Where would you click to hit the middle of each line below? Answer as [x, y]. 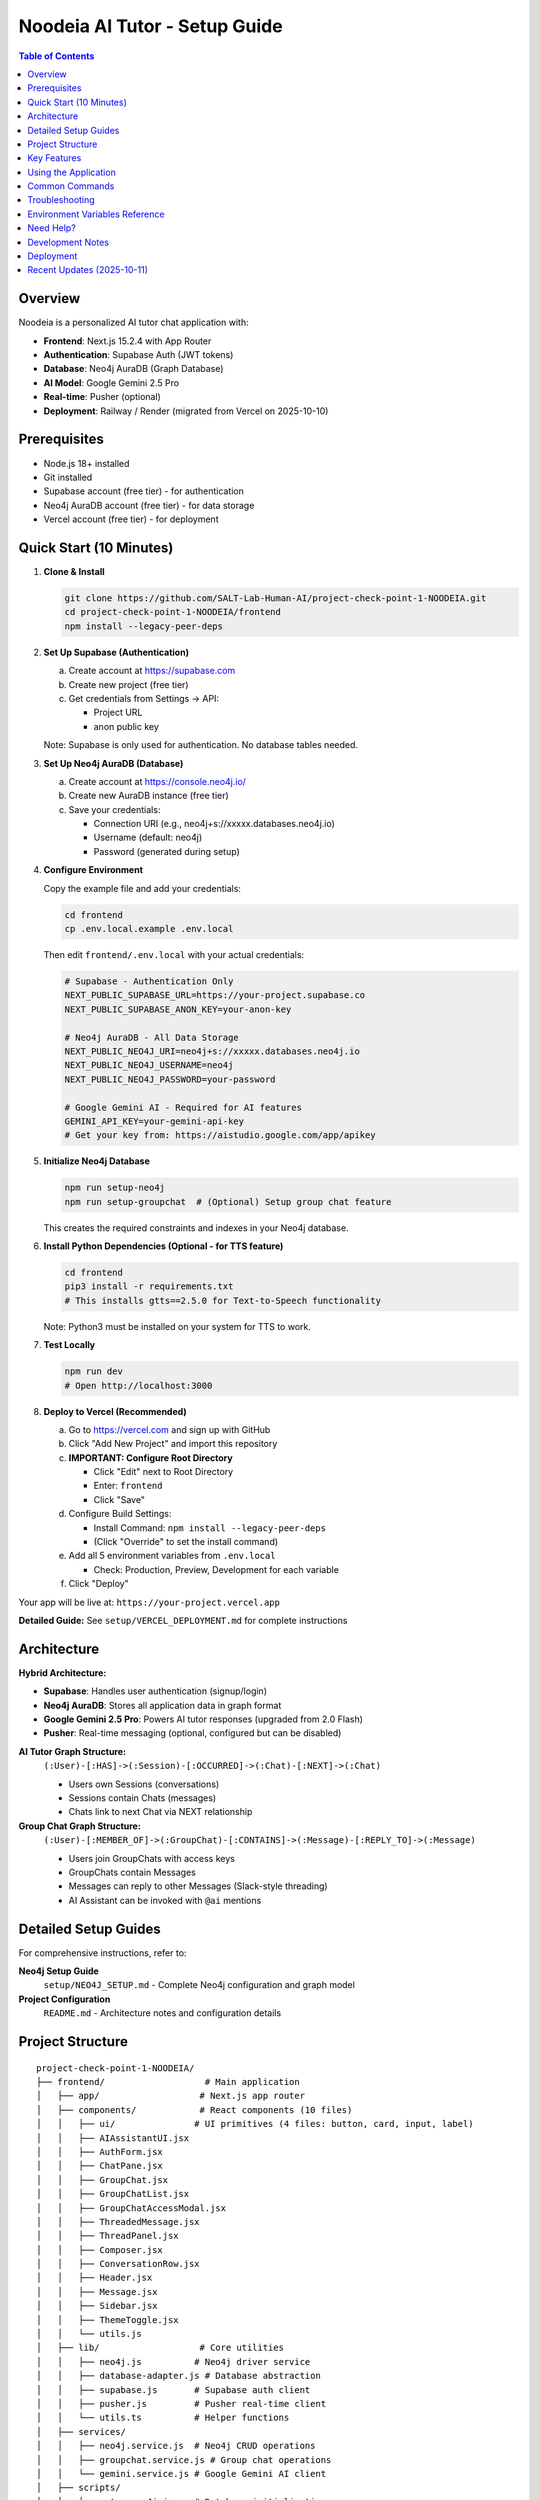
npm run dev [94, 1371]
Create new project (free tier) [128, 684]
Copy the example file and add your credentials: [142, 888]
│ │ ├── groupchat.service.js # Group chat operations [184, 2459]
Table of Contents [56, 56]
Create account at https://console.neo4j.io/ [157, 781]
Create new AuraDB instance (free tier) [148, 796]
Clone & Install [74, 572]
